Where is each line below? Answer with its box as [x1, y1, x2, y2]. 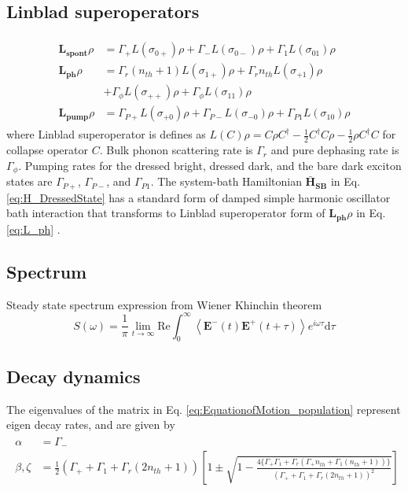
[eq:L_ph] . [6, 220, 61, 237]
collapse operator [6, 142, 88, 158]
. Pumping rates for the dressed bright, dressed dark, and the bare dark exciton [18, 157, 402, 173]
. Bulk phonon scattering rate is [99, 142, 253, 158]
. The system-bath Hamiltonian [150, 173, 302, 190]
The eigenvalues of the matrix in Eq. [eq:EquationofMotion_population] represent [6, 401, 401, 417]
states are [6, 173, 53, 190]
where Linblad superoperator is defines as [6, 126, 206, 142]
